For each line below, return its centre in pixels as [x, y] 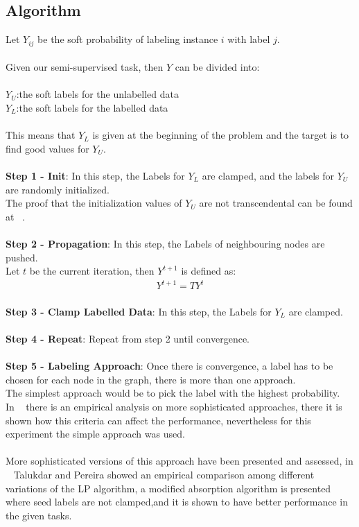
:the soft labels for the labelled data [92, 108]
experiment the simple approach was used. [95, 434]
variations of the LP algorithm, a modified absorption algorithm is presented [168, 488]
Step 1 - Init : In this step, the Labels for [95, 175]
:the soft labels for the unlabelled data [97, 94]
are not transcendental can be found [276, 203]
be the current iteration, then [92, 271]
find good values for [47, 148]
